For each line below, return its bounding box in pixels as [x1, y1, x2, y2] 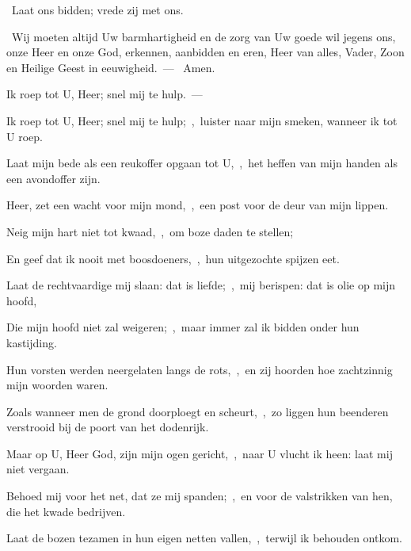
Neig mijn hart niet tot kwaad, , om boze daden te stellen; [6, 223, 294, 239]
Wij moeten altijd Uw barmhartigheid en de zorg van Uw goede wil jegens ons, [11, 28, 396, 44]
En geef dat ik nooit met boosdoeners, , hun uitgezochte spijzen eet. [6, 250, 340, 266]
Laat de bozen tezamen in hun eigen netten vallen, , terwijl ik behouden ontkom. [6, 530, 402, 546]
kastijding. [6, 334, 57, 350]
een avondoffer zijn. [6, 170, 101, 186]
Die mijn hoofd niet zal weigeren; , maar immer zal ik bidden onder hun [6, 319, 360, 335]
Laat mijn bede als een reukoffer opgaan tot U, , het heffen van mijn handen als [6, 155, 398, 171]
